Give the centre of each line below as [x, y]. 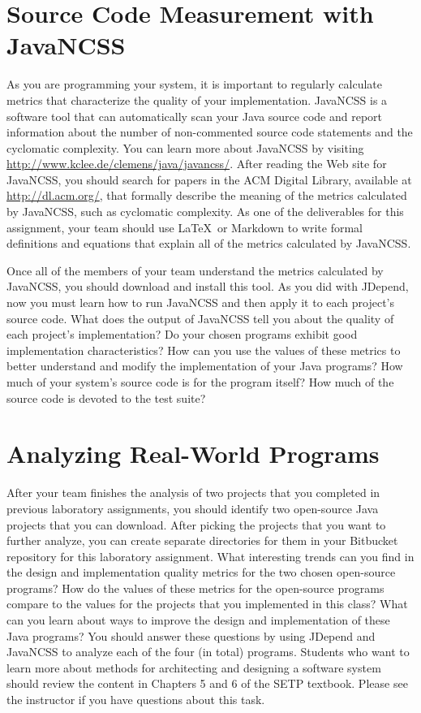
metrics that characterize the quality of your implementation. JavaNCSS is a [197, 99]
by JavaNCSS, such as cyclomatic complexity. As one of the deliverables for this [205, 212]
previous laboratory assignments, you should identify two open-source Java [193, 508]
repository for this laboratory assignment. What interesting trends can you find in [210, 556]
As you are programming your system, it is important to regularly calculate [194, 84]
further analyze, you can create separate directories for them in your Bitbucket [202, 540]
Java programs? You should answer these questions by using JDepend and [191, 635]
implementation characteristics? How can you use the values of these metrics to [204, 350]
